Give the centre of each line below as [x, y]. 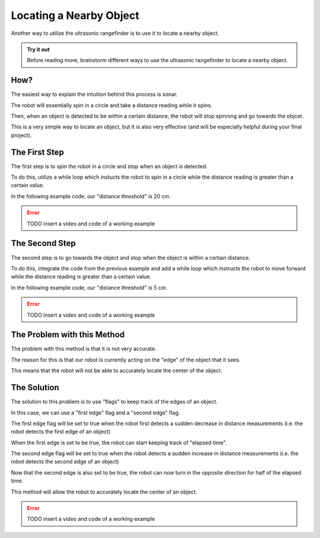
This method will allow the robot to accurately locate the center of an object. [104, 492]
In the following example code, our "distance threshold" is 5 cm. [89, 288]
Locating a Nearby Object [75, 15]
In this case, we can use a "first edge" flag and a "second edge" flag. [95, 413]
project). [21, 135]
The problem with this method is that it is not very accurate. [84, 349]
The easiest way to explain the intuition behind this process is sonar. [94, 94]
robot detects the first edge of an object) [61, 431]
